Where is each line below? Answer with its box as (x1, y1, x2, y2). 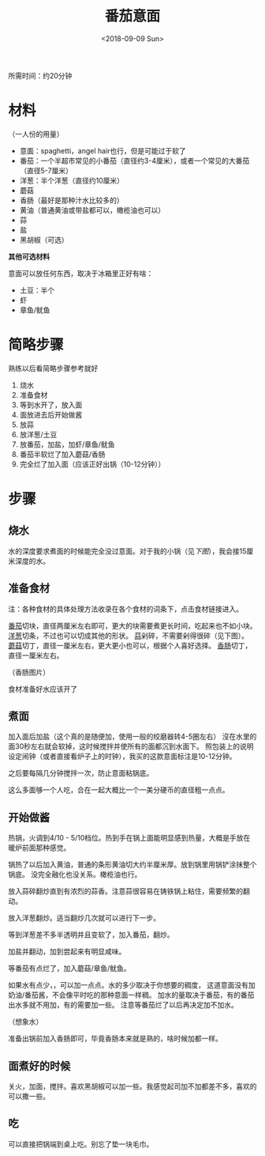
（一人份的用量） (8, 129, 64, 138)
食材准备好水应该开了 (8, 684, 77, 693)
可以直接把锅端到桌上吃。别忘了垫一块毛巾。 (8, 1139, 154, 1149)
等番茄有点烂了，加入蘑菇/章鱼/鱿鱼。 (8, 964, 132, 973)
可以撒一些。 (8, 1092, 50, 1101)
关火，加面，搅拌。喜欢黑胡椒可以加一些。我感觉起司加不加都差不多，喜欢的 (8, 1082, 257, 1091)
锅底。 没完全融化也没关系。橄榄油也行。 (8, 870, 142, 879)
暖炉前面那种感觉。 (8, 843, 71, 852)
